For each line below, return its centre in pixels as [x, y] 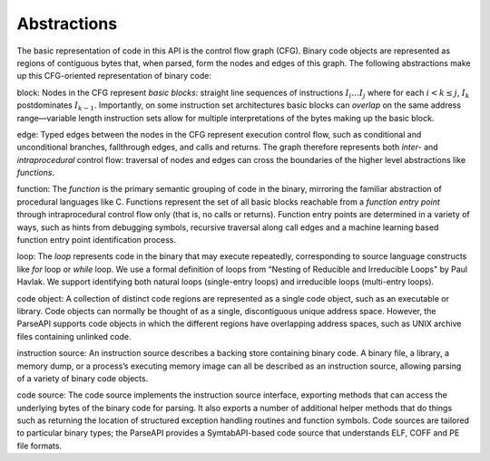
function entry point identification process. [97, 240]
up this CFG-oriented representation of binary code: [114, 76]
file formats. [39, 446]
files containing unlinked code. [74, 336]
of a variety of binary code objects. [83, 378]
